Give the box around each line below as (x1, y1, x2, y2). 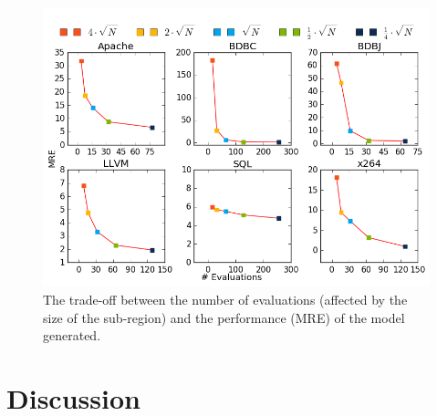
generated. (43, 326, 101, 345)
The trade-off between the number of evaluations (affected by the (43, 290, 408, 309)
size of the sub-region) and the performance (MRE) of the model (43, 307, 405, 327)
